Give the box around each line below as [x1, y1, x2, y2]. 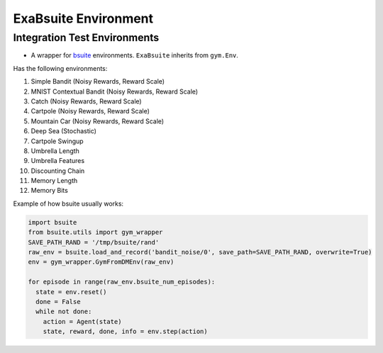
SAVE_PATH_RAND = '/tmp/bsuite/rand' [28, 238, 160, 246]
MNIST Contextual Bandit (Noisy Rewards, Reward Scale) [30, 87, 199, 96]
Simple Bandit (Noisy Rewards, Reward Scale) [30, 77, 165, 86]
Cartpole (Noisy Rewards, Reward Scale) [30, 107, 150, 116]
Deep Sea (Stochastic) [30, 127, 97, 135]
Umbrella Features [30, 157, 85, 165]
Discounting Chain [30, 167, 85, 175]
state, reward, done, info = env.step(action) [43, 327, 209, 336]
